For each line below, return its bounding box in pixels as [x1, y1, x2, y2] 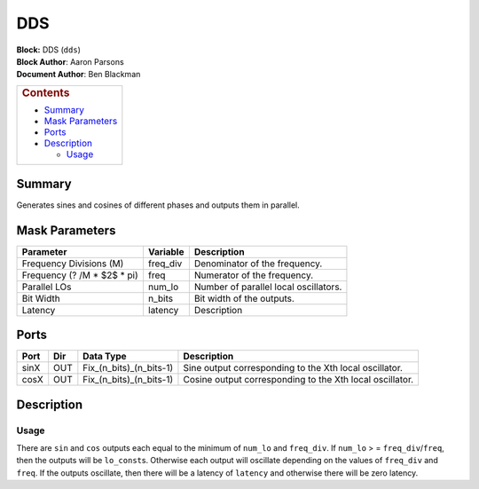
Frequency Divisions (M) [21, 257, 124, 270]
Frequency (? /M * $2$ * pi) [21, 269, 139, 281]
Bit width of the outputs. [193, 292, 294, 304]
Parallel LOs [21, 280, 72, 293]
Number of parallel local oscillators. [193, 280, 342, 293]
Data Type [82, 351, 128, 363]
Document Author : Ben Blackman [16, 69, 141, 80]
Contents [21, 85, 70, 99]
